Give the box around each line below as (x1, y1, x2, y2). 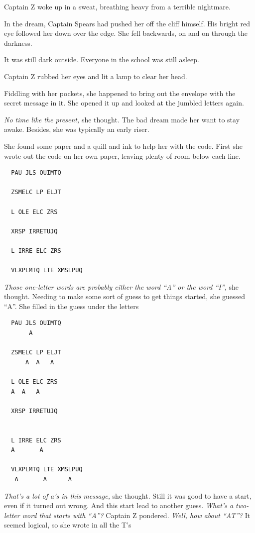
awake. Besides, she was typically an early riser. (4, 124, 149, 134)
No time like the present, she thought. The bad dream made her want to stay (4, 114, 240, 124)
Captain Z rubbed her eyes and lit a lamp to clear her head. (4, 71, 187, 81)
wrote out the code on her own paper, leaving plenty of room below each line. (4, 150, 241, 161)
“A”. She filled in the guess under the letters (4, 301, 139, 311)
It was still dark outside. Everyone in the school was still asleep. (4, 54, 199, 65)
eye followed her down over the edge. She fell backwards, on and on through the (4, 28, 248, 38)
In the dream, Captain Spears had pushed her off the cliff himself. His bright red (4, 18, 251, 28)
